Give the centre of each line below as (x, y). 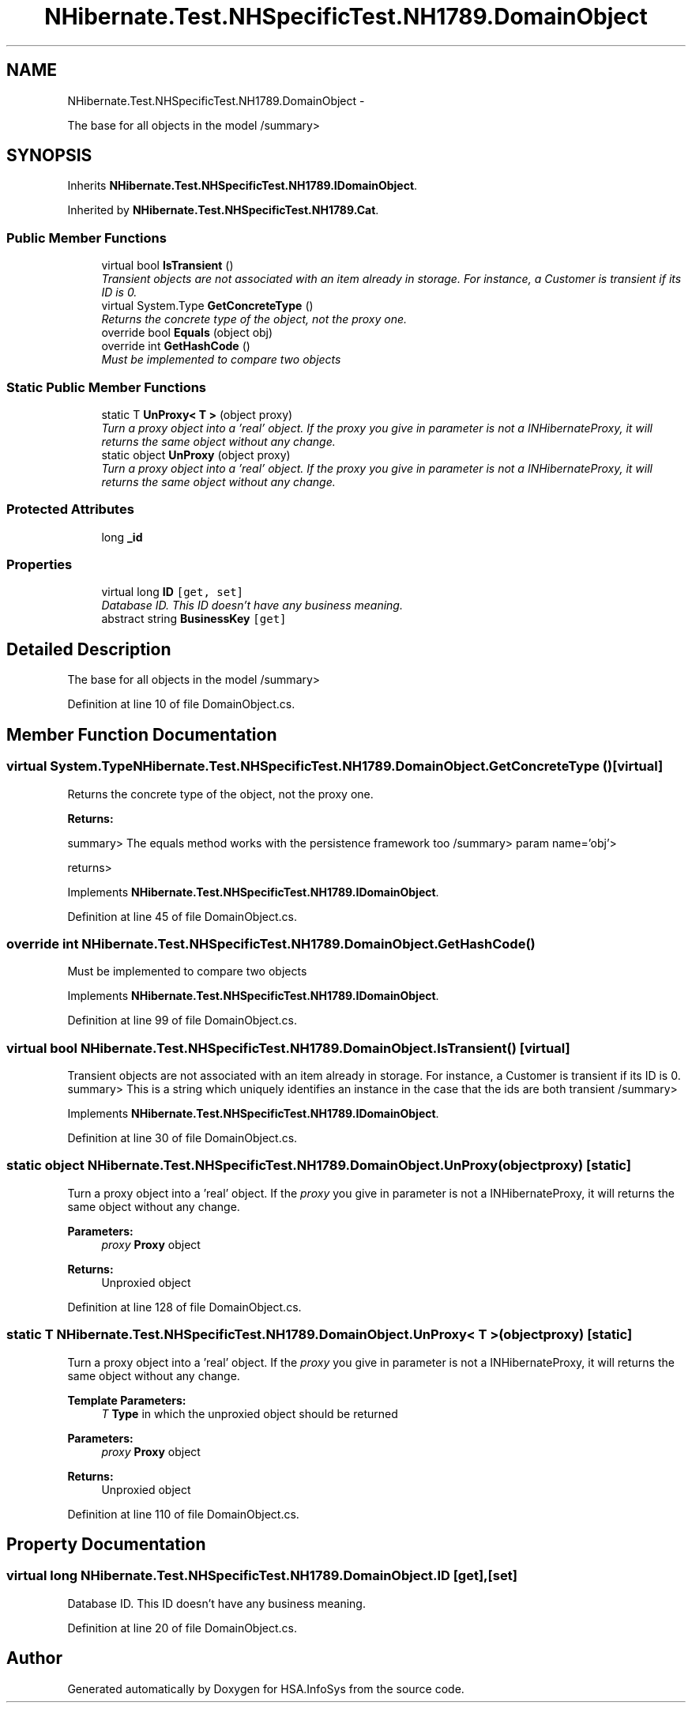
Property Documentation (106, 1544)
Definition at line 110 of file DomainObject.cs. (183, 1514)
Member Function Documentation (142, 734)
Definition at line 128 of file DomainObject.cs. (184, 1307)
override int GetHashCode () (176, 346)
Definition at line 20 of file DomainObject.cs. (182, 1628)
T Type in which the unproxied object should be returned (250, 1413)
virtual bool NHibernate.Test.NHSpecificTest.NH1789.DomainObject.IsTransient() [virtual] (288, 1048)
